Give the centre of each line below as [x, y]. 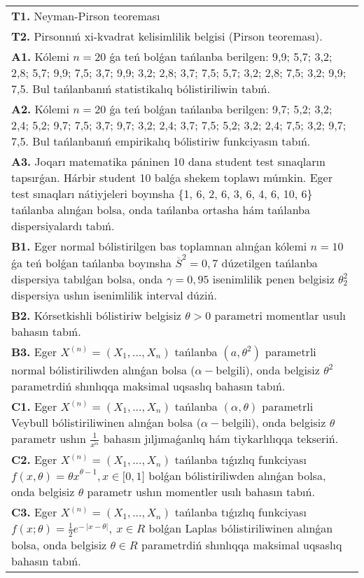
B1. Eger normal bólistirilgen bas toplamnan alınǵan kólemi [159, 246]
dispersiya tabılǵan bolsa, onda [87, 279]
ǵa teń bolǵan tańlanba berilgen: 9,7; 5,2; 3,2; [221, 109]
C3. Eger [34, 512]
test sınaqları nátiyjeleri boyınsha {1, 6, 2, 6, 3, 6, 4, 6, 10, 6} [162, 193]
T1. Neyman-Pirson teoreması [86, 16]
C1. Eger [34, 406]
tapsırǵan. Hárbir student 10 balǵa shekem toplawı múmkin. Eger [172, 177]
